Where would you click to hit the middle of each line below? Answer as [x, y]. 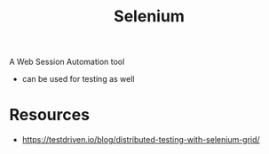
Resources [50, 115]
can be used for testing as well [78, 79]
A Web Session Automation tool [67, 62]
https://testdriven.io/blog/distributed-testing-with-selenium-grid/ [141, 140]
